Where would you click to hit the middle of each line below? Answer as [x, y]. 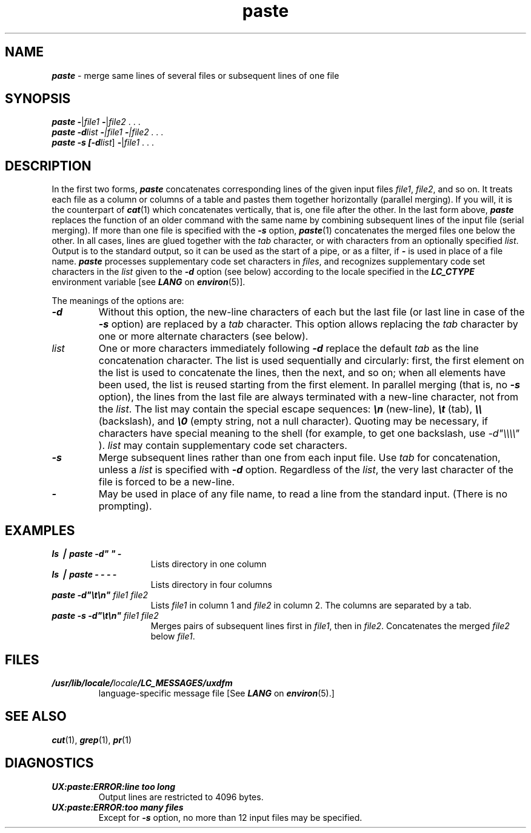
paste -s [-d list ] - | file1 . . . [103, 143]
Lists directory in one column [209, 564]
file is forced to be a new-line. [167, 482]
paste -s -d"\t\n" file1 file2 [105, 616]
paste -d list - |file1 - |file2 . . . [108, 132]
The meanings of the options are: [118, 301]
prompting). [125, 506]
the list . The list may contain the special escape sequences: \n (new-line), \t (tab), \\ [290, 409]
